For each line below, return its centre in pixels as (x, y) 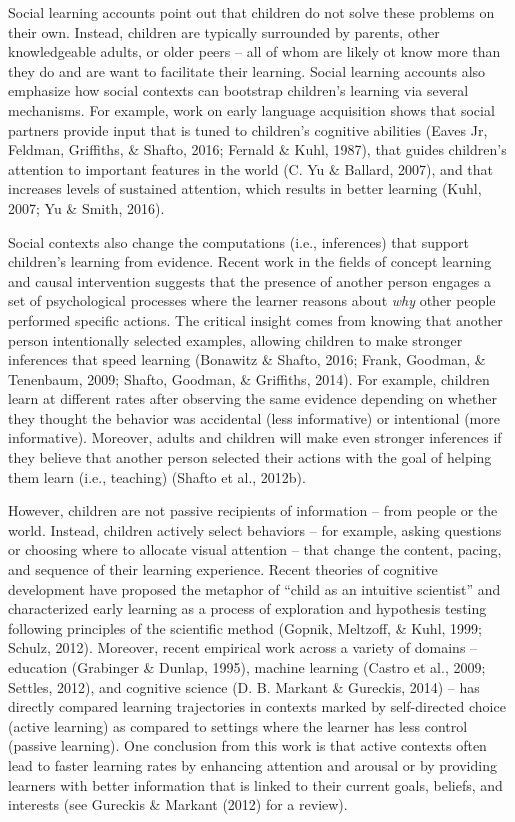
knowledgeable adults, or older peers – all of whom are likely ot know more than (254, 51)
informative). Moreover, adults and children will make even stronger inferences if (255, 437)
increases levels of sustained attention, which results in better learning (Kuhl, (245, 188)
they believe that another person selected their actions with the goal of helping (250, 457)
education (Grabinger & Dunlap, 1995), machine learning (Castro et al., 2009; (247, 667)
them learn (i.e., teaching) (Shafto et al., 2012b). (157, 476)
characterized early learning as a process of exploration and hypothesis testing (247, 608)
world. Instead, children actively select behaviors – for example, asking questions (255, 529)
